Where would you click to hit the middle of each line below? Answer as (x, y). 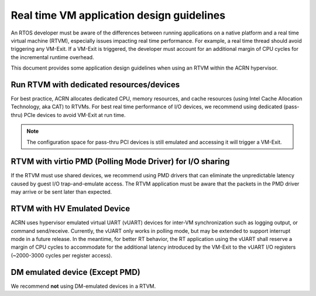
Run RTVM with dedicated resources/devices (95, 85)
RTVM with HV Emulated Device (71, 209)
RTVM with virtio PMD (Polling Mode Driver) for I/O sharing (120, 162)
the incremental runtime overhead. (52, 57)
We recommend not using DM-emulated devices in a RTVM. (83, 286)
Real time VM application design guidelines (118, 15)
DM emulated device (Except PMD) (75, 272)
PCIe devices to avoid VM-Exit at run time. (75, 115)
